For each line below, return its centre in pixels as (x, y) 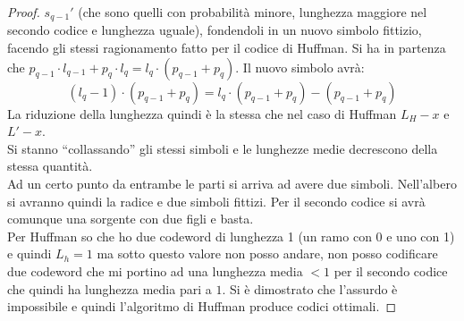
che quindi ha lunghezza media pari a (110, 288)
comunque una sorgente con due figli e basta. (131, 219)
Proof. (24, 12)
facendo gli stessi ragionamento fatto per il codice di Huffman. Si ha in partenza (227, 48)
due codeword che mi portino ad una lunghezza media (155, 270)
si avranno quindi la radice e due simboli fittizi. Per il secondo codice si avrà (216, 201)
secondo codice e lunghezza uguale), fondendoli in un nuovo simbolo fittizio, (215, 30)
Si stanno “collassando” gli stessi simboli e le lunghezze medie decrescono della (223, 148)
